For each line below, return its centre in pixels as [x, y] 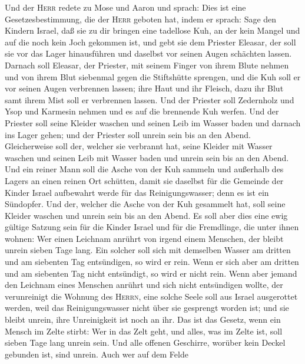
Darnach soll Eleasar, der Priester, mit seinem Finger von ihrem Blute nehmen [147, 65]
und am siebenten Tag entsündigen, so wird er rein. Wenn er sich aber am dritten [152, 262]
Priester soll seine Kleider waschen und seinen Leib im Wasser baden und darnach [153, 122]
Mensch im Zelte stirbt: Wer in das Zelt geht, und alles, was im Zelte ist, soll [144, 331]
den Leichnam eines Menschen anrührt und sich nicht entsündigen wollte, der [144, 285]
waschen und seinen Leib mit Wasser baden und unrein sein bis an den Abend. [147, 157]
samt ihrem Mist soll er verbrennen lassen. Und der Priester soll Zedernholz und [150, 99]
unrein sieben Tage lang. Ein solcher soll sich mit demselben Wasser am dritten [148, 250]
